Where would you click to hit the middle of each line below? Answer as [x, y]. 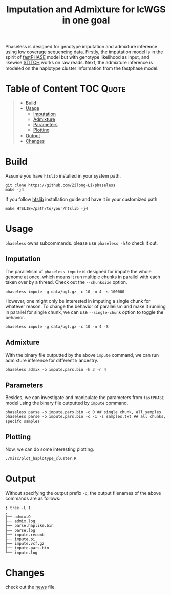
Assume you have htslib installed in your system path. [63, 176]
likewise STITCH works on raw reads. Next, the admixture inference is [79, 63]
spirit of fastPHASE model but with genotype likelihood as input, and [77, 57]
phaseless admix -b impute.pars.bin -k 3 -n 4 [56, 369]
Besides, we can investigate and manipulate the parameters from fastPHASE [85, 398]
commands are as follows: [33, 499]
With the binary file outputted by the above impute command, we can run [82, 355]
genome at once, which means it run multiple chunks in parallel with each [83, 277]
